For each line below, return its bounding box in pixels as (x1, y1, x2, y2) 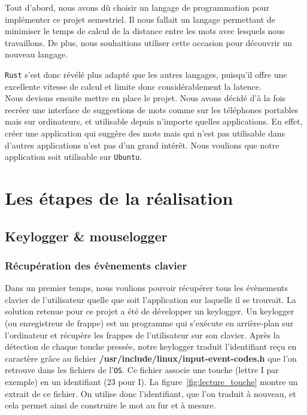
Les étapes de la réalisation (5, 186, 233, 210)
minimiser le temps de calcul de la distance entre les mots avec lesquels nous (5, 25, 285, 37)
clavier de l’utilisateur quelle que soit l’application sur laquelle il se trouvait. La (5, 293, 296, 305)
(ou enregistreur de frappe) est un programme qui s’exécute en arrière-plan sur (5, 317, 294, 329)
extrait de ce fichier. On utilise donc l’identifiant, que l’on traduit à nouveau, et (5, 387, 296, 399)
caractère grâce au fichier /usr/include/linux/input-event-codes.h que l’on (5, 352, 297, 364)
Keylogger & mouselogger (5, 226, 168, 245)
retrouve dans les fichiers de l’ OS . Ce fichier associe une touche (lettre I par (5, 363, 279, 376)
